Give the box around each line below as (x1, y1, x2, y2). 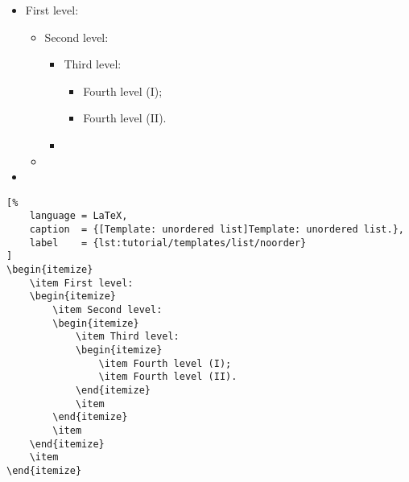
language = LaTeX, (29, 210, 128, 222)
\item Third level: (75, 331, 180, 343)
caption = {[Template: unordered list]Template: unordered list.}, (29, 224, 404, 236)
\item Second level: (52, 304, 163, 315)
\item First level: (29, 277, 134, 289)
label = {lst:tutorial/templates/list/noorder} (29, 237, 307, 249)
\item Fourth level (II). (98, 371, 238, 383)
